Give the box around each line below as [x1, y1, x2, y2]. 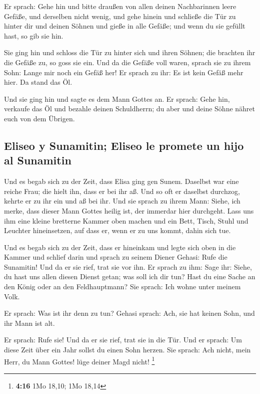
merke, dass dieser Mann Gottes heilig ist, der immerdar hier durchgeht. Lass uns [4, 205, 254, 216]
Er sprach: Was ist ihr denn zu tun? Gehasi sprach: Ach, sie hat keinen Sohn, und [4, 308, 255, 318]
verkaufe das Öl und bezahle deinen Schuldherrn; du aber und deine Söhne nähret [4, 103, 255, 114]
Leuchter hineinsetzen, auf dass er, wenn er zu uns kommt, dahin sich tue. [4, 225, 231, 236]
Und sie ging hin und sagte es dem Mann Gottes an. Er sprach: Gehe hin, [4, 93, 230, 104]
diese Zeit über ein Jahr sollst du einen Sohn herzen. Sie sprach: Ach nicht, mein [4, 344, 251, 355]
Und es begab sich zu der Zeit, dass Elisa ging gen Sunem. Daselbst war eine [4, 176, 239, 186]
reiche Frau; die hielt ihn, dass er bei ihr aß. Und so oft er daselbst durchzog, [4, 185, 240, 196]
